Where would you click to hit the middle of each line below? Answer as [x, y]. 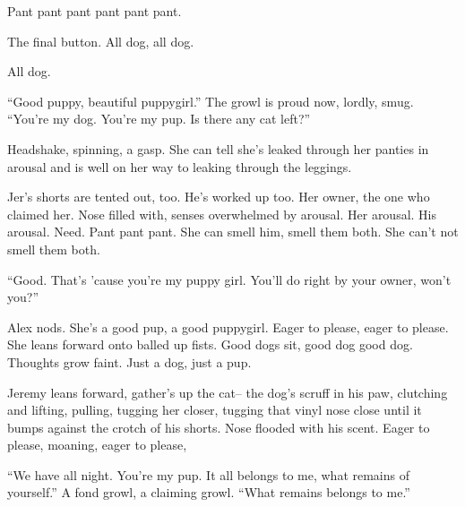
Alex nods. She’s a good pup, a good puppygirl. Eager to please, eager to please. [228, 327]
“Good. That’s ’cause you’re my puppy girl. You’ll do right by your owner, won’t [229, 279]
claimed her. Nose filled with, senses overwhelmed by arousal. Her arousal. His [222, 214]
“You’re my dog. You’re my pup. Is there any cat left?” [159, 119]
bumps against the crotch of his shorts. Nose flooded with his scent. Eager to [219, 427]
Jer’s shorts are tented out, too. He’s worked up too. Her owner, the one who [219, 197]
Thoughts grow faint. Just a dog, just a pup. [129, 361]
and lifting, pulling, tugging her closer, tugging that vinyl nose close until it [215, 410]
